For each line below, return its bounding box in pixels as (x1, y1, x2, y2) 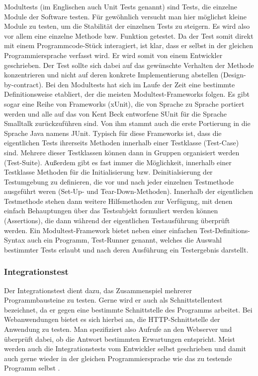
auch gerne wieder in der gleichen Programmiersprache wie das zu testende (4, 353, 232, 363)
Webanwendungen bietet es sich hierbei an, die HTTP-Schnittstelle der (4, 314, 220, 324)
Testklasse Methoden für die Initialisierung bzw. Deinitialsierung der (4, 167, 213, 177)
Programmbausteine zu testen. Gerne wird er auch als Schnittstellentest (4, 295, 223, 305)
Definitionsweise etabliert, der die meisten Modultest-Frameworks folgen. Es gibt (4, 89, 250, 99)
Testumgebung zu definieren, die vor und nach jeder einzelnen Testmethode (4, 176, 234, 187)
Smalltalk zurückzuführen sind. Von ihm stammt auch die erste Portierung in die (4, 118, 251, 128)
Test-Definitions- (199, 225, 250, 235)
